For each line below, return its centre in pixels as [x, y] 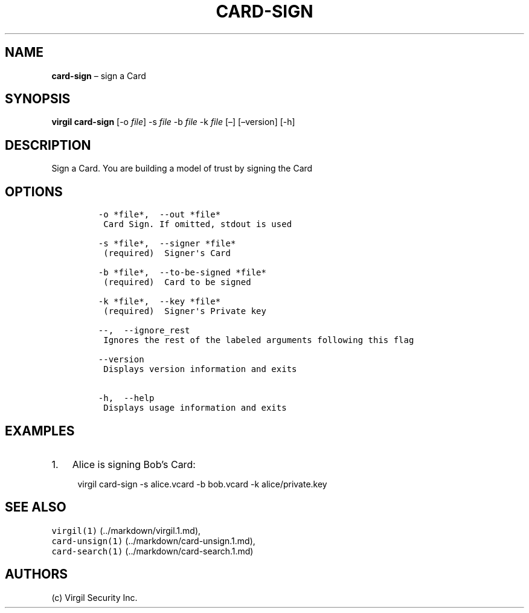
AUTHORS [37, 574]
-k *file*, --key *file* [159, 302]
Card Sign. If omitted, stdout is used [198, 224]
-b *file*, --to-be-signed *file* [182, 273]
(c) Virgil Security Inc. [95, 597]
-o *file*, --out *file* [159, 215]
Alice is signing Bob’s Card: [134, 464]
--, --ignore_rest [144, 331]
